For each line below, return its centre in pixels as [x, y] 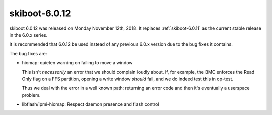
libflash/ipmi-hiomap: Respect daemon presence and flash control [90, 104]
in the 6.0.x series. [28, 35]
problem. [31, 95]
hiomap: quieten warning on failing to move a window [77, 63]
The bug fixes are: [28, 53]
